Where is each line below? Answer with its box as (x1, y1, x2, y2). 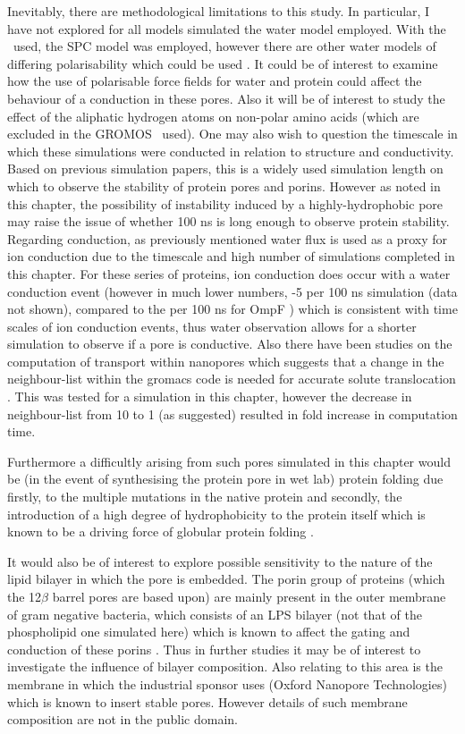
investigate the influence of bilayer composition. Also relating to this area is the (7, 657, 443, 676)
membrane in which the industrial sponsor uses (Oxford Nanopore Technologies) (7, 674, 447, 693)
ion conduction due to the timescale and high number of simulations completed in (7, 247, 455, 266)
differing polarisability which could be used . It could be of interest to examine (7, 54, 438, 72)
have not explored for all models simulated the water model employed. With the (7, 19, 446, 38)
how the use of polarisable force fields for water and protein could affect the (7, 72, 422, 90)
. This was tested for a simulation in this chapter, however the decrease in (7, 387, 412, 406)
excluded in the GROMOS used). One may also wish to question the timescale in (7, 124, 458, 143)
